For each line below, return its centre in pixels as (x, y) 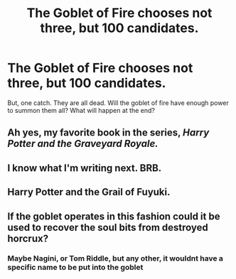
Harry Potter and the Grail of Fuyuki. (89, 192)
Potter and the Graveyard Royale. (83, 144)
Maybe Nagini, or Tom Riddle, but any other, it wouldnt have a (116, 258)
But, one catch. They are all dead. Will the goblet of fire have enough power (118, 103)
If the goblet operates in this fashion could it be (114, 216)
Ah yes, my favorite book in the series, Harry (108, 133)
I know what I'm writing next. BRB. (85, 168)
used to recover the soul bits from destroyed (108, 228)
